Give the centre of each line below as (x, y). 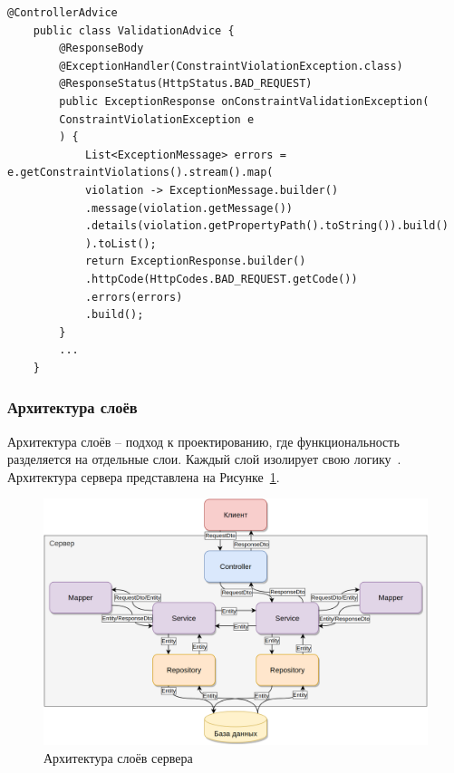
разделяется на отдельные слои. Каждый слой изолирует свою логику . (204, 459)
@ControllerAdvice (63, 13)
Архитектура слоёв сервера (118, 757)
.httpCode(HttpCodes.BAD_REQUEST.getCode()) (221, 279)
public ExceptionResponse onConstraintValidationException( (244, 101)
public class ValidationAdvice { (134, 30)
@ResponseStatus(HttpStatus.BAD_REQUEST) (186, 84)
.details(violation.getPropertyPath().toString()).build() (266, 226)
